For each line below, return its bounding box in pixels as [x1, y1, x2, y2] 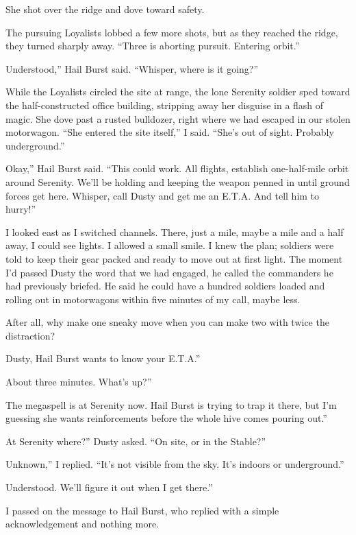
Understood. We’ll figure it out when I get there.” [5, 480, 213, 495]
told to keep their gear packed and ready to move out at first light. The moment [5, 251, 343, 265]
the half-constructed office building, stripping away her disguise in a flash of [5, 97, 324, 112]
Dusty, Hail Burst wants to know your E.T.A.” [5, 351, 201, 366]
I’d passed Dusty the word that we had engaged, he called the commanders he [5, 265, 333, 279]
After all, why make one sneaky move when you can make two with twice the [5, 315, 329, 329]
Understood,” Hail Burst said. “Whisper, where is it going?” [5, 61, 259, 75]
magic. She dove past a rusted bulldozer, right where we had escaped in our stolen [5, 111, 351, 126]
